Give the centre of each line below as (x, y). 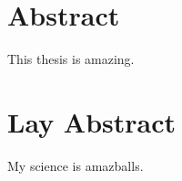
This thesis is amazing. (71, 59)
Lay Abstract (92, 121)
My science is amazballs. (76, 165)
